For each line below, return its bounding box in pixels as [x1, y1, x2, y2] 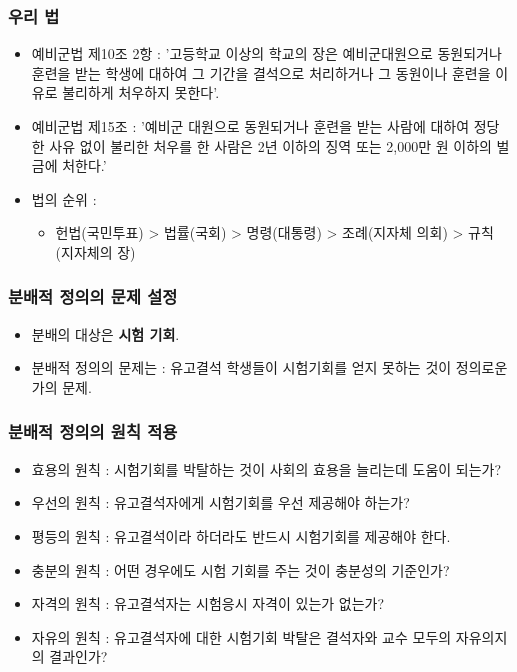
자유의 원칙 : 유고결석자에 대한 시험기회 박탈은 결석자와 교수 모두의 [31, 626, 452, 647]
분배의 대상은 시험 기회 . [31, 323, 180, 344]
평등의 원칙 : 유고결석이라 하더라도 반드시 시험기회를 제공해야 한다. [31, 525, 451, 546]
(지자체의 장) [55, 241, 136, 262]
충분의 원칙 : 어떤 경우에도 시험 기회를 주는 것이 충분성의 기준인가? [31, 559, 450, 580]
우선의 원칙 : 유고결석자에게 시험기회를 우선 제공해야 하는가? [31, 492, 410, 513]
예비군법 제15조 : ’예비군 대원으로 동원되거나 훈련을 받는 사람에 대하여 [31, 116, 470, 136]
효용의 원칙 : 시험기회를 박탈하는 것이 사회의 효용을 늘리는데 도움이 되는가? [31, 458, 502, 479]
